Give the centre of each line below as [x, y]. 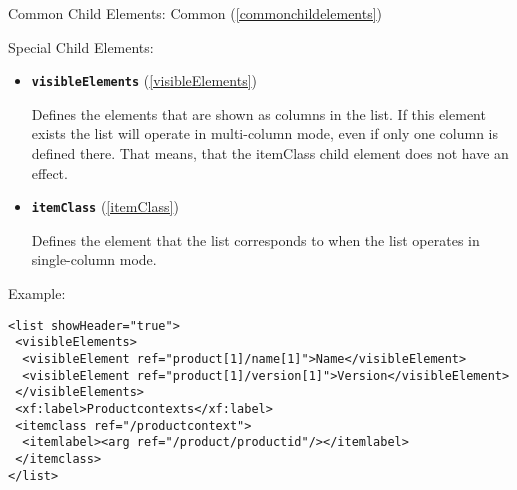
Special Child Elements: [81, 46]
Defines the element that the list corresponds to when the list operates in [255, 239]
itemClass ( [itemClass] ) [105, 206]
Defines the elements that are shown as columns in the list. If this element [258, 113]
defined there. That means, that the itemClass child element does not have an [270, 153]
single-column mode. [94, 259]
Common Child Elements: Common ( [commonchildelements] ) [195, 13]
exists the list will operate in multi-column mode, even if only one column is [265, 133]
